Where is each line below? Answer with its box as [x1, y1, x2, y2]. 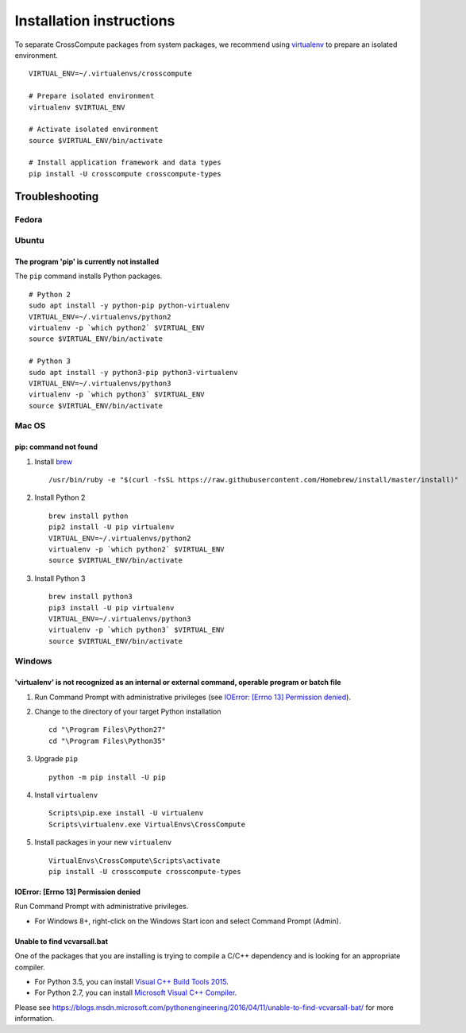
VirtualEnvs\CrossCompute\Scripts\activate [48, 856, 221, 865]
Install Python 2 [34, 493, 86, 502]
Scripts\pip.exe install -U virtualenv [48, 809, 204, 818]
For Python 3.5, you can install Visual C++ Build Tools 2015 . [34, 977, 229, 986]
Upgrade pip [34, 754, 79, 764]
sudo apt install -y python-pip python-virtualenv [29, 301, 230, 310]
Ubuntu [14, 235, 44, 246]
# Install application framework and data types [29, 158, 221, 167]
